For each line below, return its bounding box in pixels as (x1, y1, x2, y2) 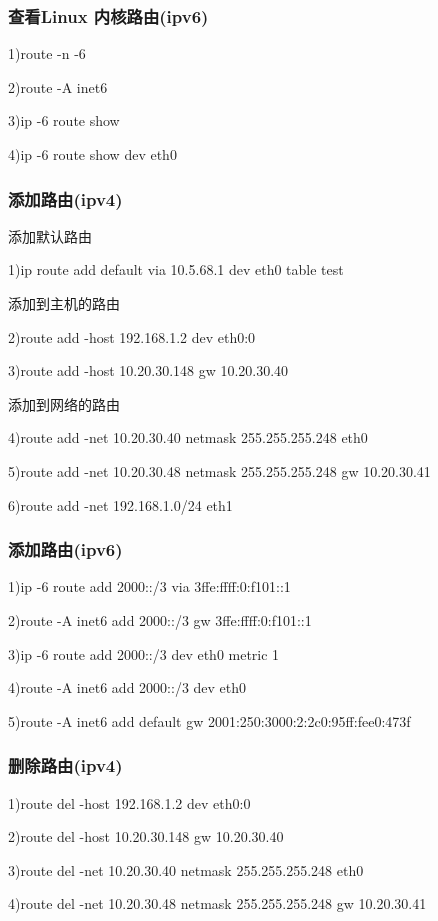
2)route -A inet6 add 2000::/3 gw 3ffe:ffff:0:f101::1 (8, 609, 312, 630)
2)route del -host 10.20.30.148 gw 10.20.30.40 (8, 826, 284, 847)
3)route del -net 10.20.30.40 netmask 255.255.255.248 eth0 (8, 859, 364, 880)
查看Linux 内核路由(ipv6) (8, 3, 209, 28)
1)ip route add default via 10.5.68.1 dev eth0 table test (8, 259, 344, 280)
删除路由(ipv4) (8, 753, 123, 778)
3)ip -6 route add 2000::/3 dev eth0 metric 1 (8, 643, 280, 664)
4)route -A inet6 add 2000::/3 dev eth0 (8, 677, 247, 698)
